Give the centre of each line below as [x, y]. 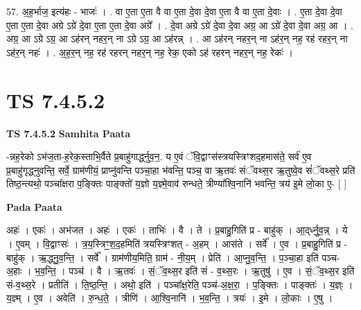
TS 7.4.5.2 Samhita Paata [69, 133]
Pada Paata [34, 206]
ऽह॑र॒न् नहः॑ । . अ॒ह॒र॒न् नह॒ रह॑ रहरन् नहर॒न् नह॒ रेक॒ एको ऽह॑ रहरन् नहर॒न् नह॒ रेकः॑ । [150, 52]
